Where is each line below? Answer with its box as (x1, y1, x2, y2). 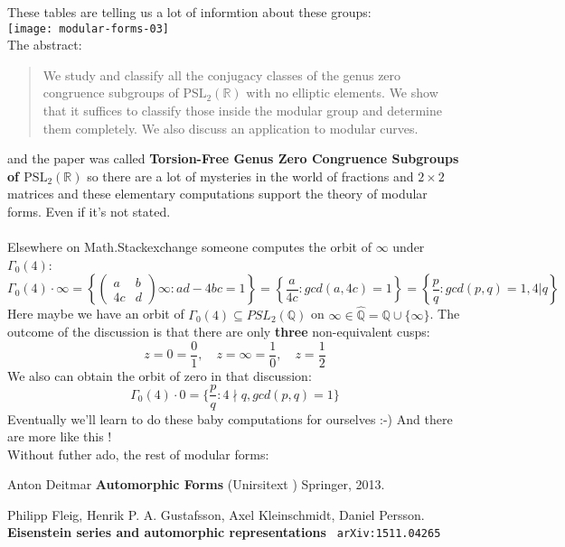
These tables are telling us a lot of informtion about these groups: (7, 3, 372, 21)
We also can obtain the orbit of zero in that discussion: (7, 366, 312, 385)
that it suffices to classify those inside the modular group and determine (42, 101, 442, 120)
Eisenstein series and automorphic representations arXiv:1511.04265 (7, 523, 441, 542)
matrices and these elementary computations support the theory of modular (7, 184, 428, 203)
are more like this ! (7, 427, 112, 446)
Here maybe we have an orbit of (7, 304, 184, 323)
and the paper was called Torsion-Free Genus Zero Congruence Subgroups (7, 149, 459, 168)
